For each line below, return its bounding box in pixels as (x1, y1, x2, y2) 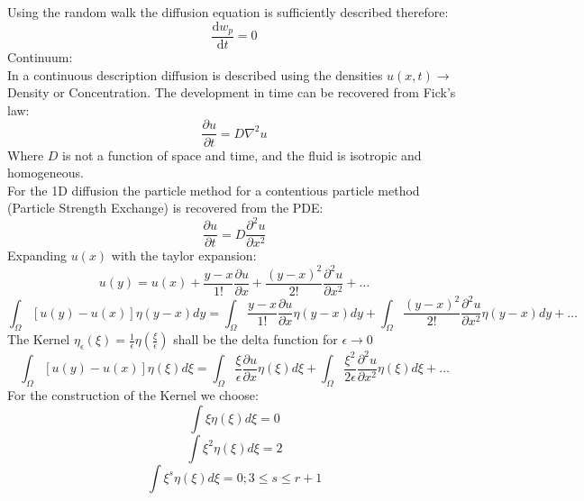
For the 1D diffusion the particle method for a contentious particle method (7, 180, 420, 199)
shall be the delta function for (173, 330, 338, 349)
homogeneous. (7, 163, 84, 182)
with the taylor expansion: (111, 246, 257, 265)
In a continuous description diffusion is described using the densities (7, 65, 383, 84)
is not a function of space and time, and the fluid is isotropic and (62, 145, 422, 164)
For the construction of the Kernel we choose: (7, 386, 259, 405)
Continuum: (7, 48, 73, 67)
